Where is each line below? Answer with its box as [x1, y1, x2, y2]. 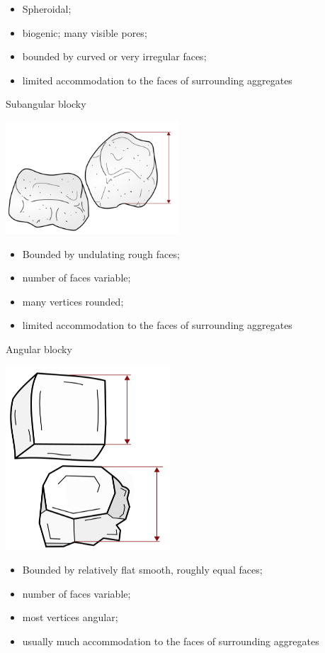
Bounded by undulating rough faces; [22, 246, 180, 261]
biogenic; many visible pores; [22, 25, 147, 40]
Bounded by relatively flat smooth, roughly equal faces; [22, 562, 263, 577]
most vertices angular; [22, 610, 118, 625]
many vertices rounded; [22, 294, 124, 308]
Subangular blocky [6, 96, 86, 111]
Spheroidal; [22, 1, 72, 16]
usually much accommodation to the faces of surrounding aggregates [22, 633, 319, 648]
